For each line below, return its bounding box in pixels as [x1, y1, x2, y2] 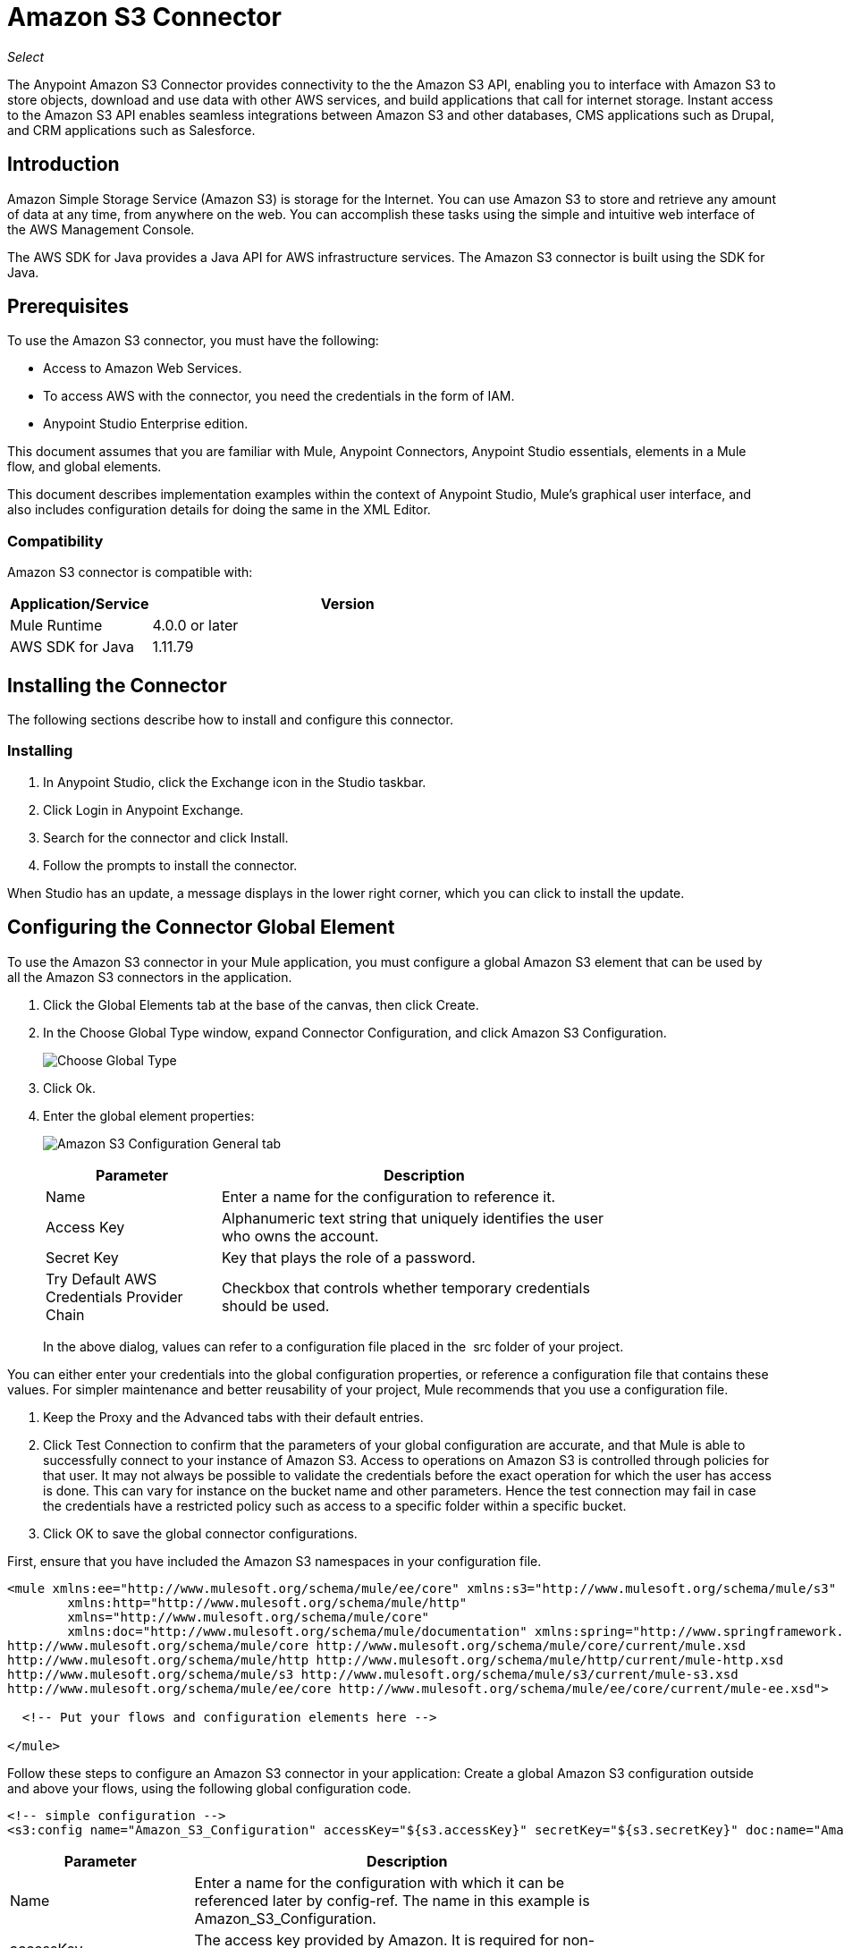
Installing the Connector [7, 673, 227, 697]
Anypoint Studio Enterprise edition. [43, 416, 249, 432]
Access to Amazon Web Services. [43, 360, 242, 377]
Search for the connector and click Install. [43, 829, 289, 845]
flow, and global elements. [7, 459, 162, 475]
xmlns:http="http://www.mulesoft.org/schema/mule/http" [67, 1595, 468, 1610]
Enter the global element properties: [43, 1107, 255, 1123]
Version [320, 595, 375, 614]
